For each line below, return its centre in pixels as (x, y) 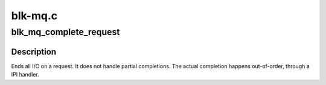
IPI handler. (25, 75)
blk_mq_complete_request (66, 32)
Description (34, 52)
